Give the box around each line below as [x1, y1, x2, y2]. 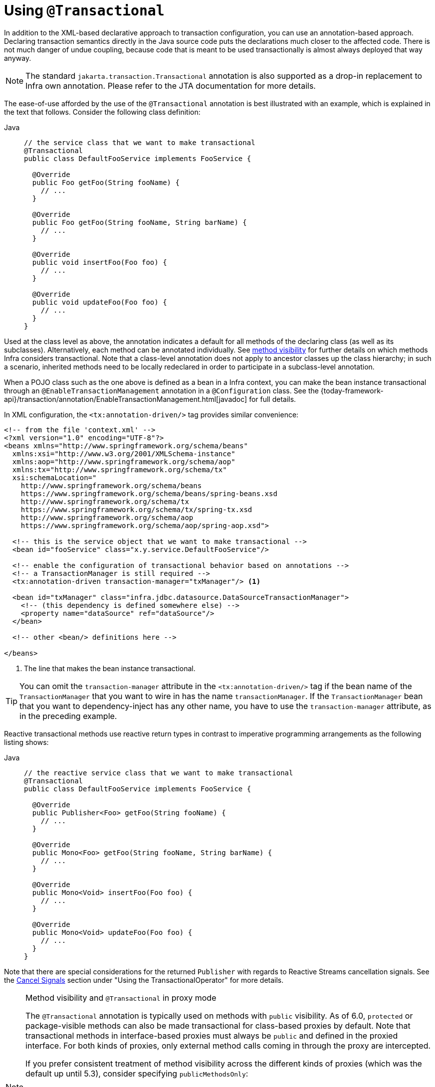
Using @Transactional [4, 2, 165, 19]
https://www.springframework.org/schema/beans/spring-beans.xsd [20, 489, 277, 498]
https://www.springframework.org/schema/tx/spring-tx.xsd [20, 505, 252, 514]
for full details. [249, 394, 296, 403]
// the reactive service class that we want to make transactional [24, 768, 293, 777]
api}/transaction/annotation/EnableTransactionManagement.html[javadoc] [4, 394, 247, 403]
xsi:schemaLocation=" [12, 473, 97, 482]
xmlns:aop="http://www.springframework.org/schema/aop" [12, 457, 235, 466]
